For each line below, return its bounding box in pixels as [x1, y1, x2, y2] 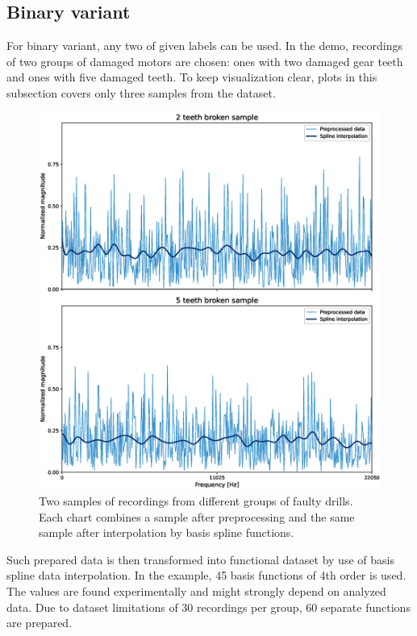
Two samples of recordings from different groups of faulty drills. [39, 493, 353, 509]
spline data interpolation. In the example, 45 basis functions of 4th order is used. [6, 567, 407, 584]
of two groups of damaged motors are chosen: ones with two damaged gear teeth [6, 52, 403, 69]
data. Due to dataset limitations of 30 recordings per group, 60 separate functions [6, 598, 411, 615]
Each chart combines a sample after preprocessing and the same [39, 508, 355, 525]
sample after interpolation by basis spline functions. [39, 524, 294, 541]
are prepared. [6, 614, 73, 631]
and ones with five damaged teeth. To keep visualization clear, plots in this [6, 69, 377, 85]
